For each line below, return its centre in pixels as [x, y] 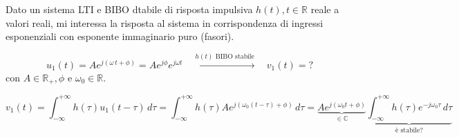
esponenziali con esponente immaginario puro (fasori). [120, 36]
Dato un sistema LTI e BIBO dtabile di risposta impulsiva [129, 9]
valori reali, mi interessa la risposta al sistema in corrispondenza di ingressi [165, 22]
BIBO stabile [235, 56]
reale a [325, 9]
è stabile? [409, 131]
